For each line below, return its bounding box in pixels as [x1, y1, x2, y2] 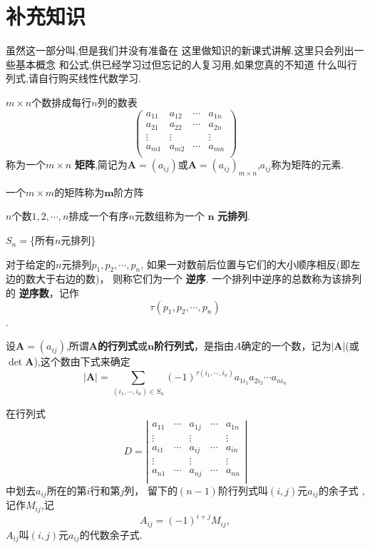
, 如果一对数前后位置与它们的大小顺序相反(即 [140, 256, 351, 271]
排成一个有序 [68, 208, 129, 223]
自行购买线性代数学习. [38, 71, 141, 86]
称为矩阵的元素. [271, 157, 344, 172]
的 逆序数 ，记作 [6, 285, 79, 300]
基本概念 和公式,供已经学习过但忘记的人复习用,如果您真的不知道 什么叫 [15, 56, 348, 71]
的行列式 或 [98, 338, 148, 353]
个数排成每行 [31, 94, 92, 109]
